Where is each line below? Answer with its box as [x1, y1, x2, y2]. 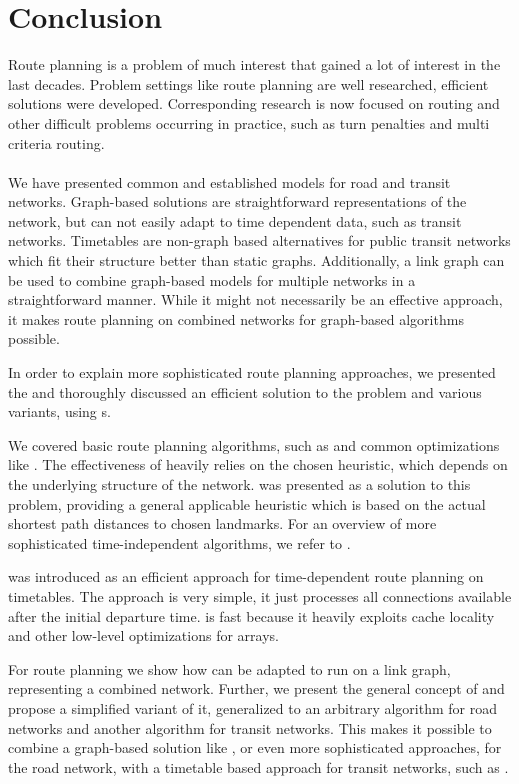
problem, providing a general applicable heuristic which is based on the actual [8, 493, 486, 514]
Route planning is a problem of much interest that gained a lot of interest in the [8, 54, 501, 75]
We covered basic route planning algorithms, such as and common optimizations [8, 434, 500, 455]
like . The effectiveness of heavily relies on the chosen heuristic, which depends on [8, 454, 508, 475]
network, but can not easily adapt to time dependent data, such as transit [8, 210, 462, 231]
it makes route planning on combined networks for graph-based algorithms [8, 308, 464, 329]
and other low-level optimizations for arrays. [8, 625, 279, 646]
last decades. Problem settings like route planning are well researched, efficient [8, 73, 489, 94]
